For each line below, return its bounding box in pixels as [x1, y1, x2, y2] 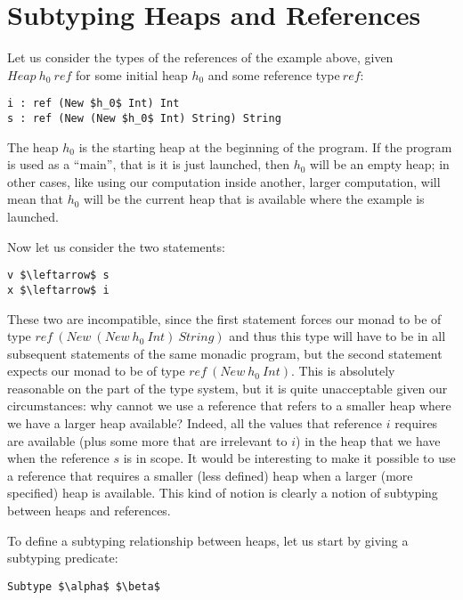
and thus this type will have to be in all [229, 327, 446, 345]
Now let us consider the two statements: [7, 237, 225, 255]
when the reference [7, 449, 110, 467]
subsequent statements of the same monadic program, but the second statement [7, 344, 443, 362]
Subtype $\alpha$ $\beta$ [7, 580, 160, 593]
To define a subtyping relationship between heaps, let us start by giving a [7, 531, 409, 549]
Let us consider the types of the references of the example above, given [7, 48, 394, 67]
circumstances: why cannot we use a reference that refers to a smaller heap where [7, 396, 451, 415]
